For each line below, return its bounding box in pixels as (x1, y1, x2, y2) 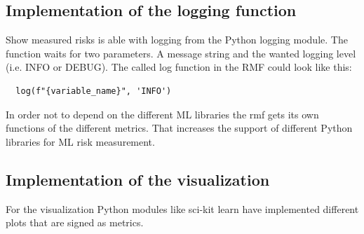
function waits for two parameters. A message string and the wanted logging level (6, 46, 356, 60)
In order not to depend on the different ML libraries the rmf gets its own (6, 106, 319, 121)
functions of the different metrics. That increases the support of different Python (6, 121, 353, 135)
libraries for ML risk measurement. (6, 134, 155, 149)
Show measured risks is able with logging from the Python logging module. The (6, 32, 348, 47)
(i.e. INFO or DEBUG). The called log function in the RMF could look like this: (6, 60, 352, 74)
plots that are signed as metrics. (6, 215, 144, 230)
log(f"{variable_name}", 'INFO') (15, 85, 172, 96)
